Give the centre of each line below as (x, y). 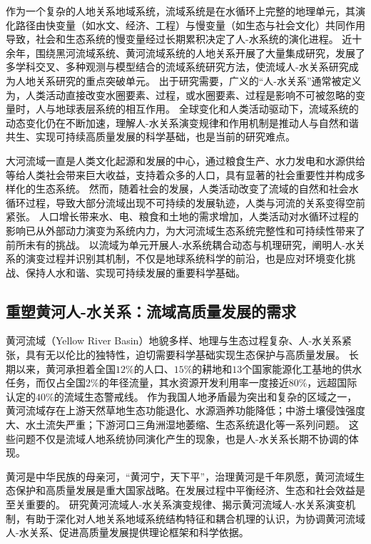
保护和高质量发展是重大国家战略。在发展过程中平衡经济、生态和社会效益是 (190, 490)
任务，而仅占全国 (46, 383)
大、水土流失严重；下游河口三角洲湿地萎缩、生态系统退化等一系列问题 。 (176, 425)
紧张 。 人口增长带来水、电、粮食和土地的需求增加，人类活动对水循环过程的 (182, 216)
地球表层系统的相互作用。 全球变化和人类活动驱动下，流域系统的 (207, 109)
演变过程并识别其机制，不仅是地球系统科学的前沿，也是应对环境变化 (185, 258)
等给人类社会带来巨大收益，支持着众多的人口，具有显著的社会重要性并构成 (181, 174)
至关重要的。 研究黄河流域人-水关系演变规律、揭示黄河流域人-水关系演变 (176, 504)
